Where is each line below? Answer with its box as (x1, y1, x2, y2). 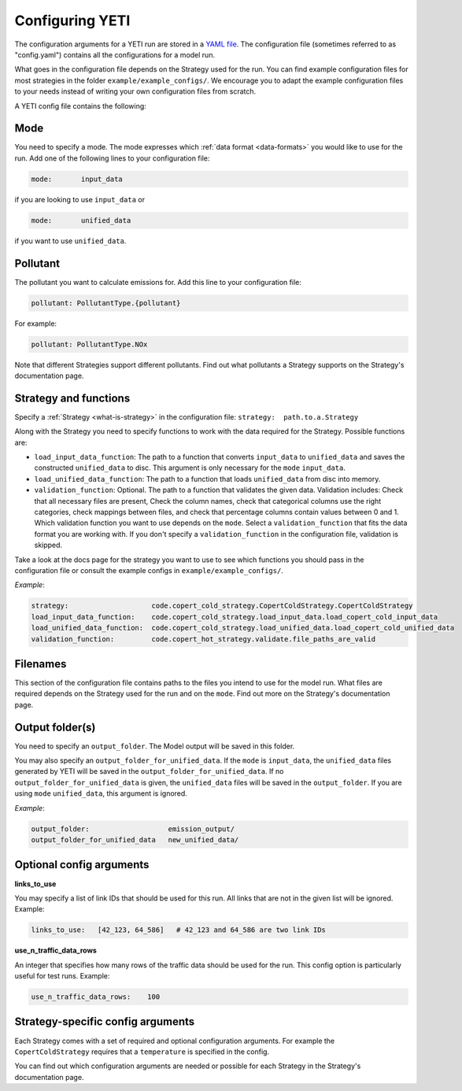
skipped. (34, 540, 63, 550)
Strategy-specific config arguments (14, 1015, 195, 1029)
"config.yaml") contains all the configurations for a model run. (14, 50, 216, 59)
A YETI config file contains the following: (14, 101, 147, 110)
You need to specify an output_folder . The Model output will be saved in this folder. (14, 741, 295, 751)
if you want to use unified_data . (14, 236, 127, 246)
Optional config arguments (14, 858, 150, 871)
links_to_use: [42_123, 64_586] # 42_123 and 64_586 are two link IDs (31, 926, 327, 934)
